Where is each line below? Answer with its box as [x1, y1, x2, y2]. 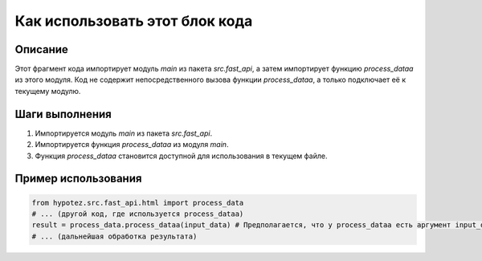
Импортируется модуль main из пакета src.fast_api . [35, 128, 213, 138]
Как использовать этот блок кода [14, 12, 253, 30]
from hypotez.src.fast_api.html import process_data [31, 198, 244, 207]
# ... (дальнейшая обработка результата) [31, 231, 198, 241]
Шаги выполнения [14, 107, 112, 120]
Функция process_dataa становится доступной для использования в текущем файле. [35, 151, 328, 161]
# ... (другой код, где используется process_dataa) [31, 209, 244, 218]
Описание [14, 43, 68, 56]
